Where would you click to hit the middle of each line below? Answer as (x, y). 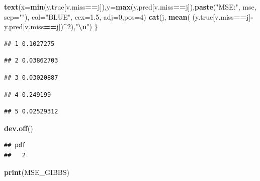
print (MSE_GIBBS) (37, 172)
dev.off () (19, 128)
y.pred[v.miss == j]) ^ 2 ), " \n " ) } (51, 26)
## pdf (15, 145)
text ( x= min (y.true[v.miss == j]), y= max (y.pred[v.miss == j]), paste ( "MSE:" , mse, (130, 7)
